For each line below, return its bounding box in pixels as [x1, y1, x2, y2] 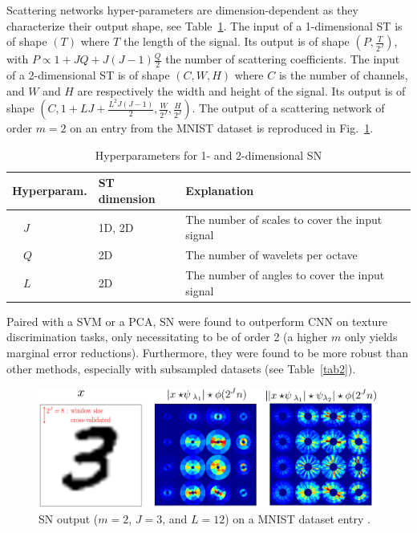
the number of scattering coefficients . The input [165, 51, 400, 67]
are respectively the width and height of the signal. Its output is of [77, 82, 406, 99]
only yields [344, 328, 398, 345]
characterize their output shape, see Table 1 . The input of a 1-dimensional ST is [6, 17, 403, 34]
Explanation [185, 182, 254, 199]
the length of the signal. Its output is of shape [123, 33, 350, 50]
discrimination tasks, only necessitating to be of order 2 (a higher [6, 328, 328, 345]
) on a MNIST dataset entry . [225, 510, 370, 527]
